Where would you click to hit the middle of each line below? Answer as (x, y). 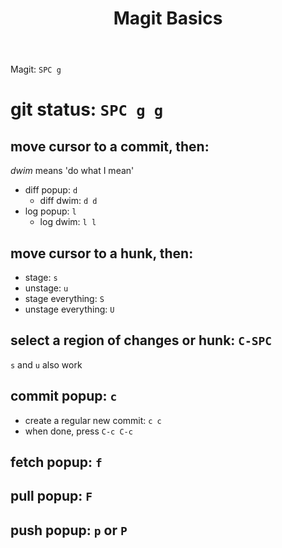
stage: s (41, 277)
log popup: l (50, 211)
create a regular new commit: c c (93, 420)
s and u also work (46, 364)
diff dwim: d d (68, 201)
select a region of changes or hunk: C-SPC (141, 340)
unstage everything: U (69, 309)
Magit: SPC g (36, 69)
